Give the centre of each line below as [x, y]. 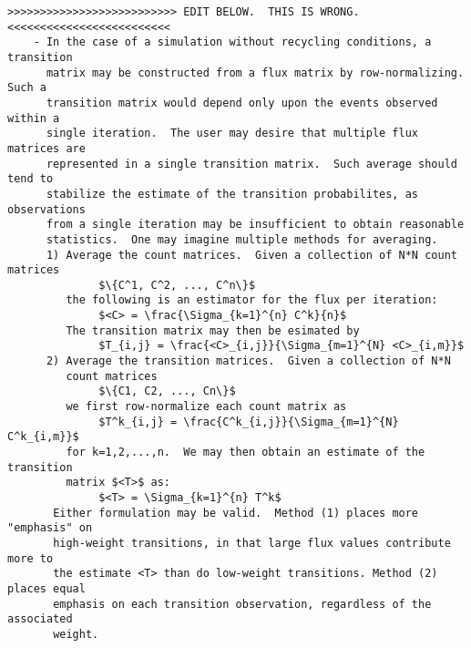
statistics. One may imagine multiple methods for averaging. [242, 239]
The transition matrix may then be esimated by [213, 330]
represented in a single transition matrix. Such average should [251, 164]
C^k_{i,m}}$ [43, 437]
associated [40, 619]
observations [46, 209]
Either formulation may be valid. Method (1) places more [236, 513]
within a [34, 118]
